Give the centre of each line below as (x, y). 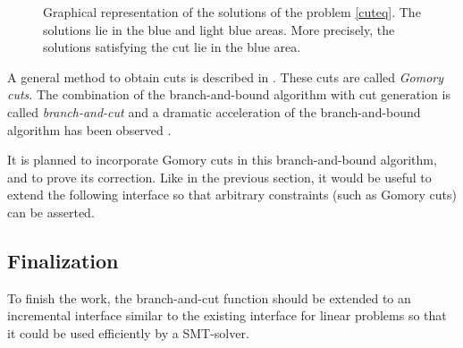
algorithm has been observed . (89, 129)
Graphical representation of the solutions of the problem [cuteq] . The (232, 12)
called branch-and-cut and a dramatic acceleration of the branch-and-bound (214, 111)
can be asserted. (51, 212)
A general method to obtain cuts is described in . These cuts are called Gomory (226, 76)
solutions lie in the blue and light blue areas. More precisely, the (219, 29)
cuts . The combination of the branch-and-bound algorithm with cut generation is (229, 94)
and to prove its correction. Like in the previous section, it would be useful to (219, 177)
